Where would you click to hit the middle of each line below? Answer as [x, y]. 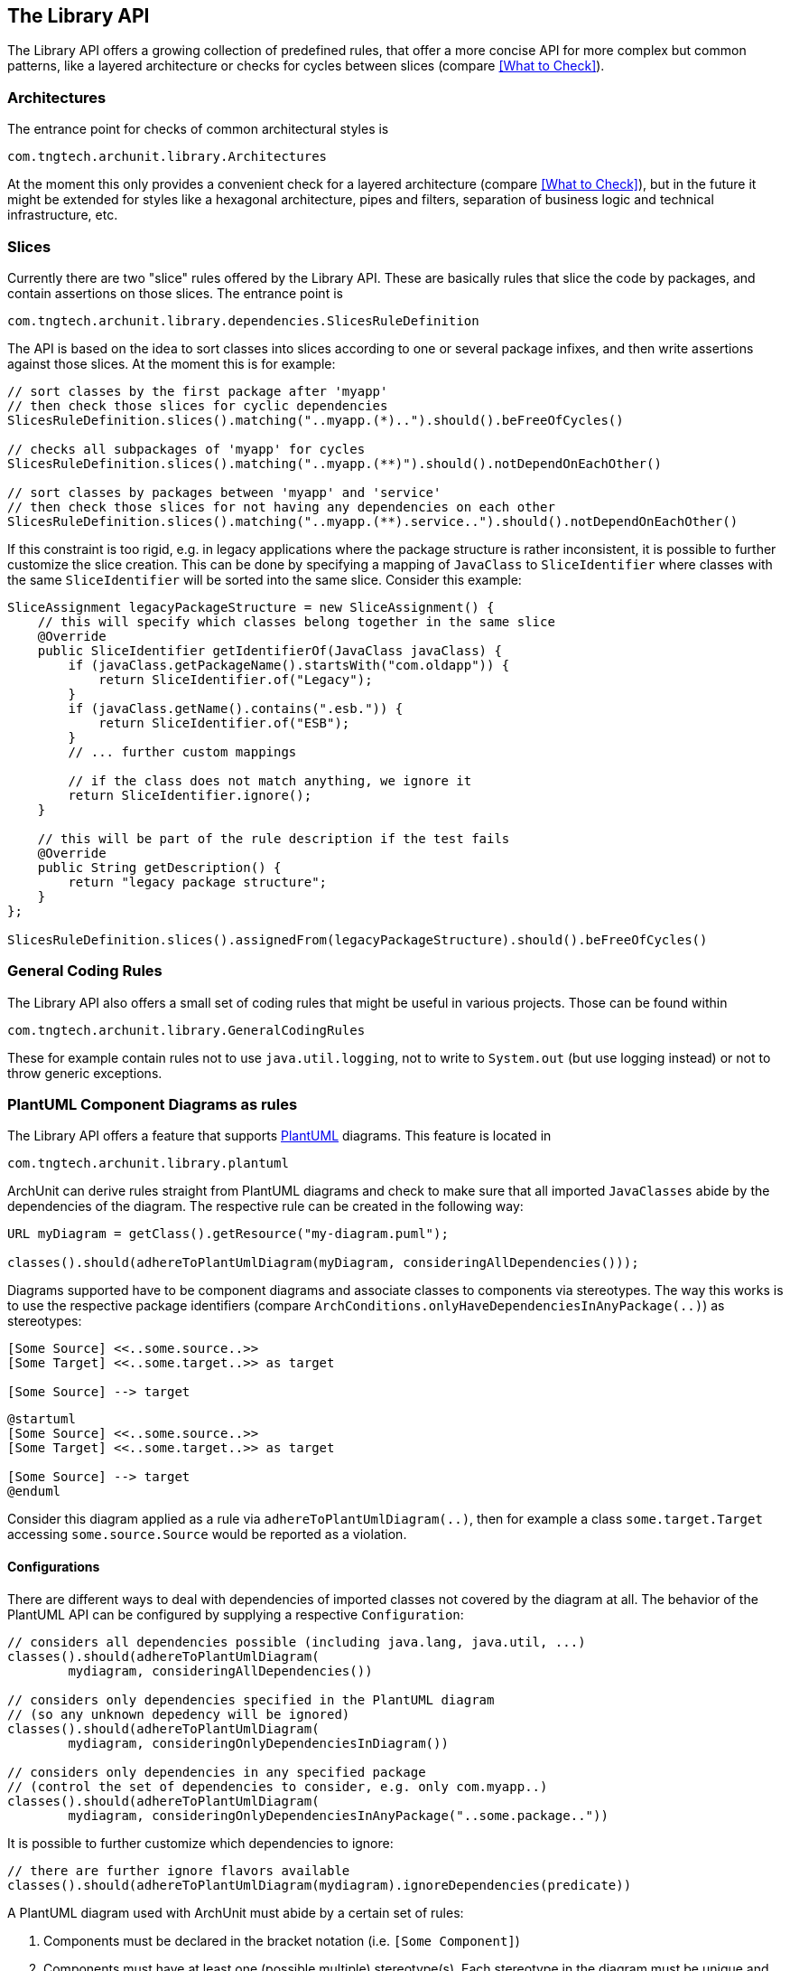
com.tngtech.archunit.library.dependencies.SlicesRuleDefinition [243, 320]
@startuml [42, 1419]
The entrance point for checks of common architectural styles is [198, 129]
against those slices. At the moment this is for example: [172, 363]
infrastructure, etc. [63, 215]
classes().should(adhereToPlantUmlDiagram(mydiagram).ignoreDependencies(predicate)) [320, 1885]
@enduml [34, 1492]
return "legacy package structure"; [198, 882]
